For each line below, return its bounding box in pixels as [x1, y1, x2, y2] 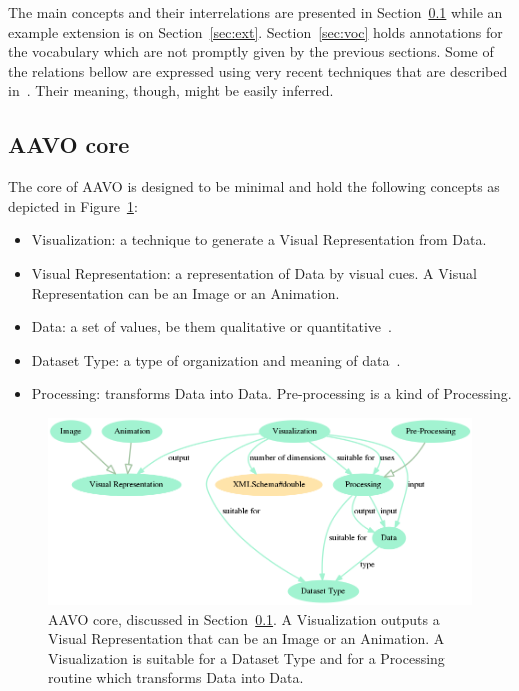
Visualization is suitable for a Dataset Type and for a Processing [48, 647, 445, 668]
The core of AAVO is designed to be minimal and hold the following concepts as [8, 176, 500, 197]
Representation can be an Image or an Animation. [31, 282, 340, 303]
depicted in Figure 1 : [8, 195, 138, 216]
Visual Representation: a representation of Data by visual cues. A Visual [31, 262, 477, 283]
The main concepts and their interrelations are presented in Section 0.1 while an [8, 2, 503, 22]
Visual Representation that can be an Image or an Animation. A [48, 628, 445, 649]
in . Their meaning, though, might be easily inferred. [8, 80, 334, 101]
